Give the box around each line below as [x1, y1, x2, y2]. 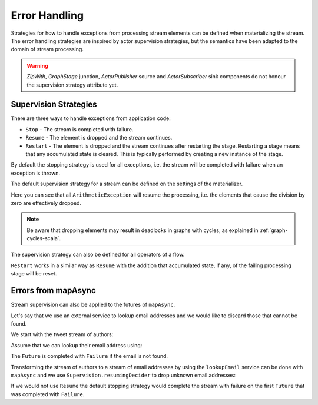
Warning [26, 62, 48, 69]
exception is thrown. [11, 170, 60, 177]
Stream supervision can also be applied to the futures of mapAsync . [11, 301, 175, 308]
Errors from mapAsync [11, 286, 97, 296]
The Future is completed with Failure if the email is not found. [11, 353, 168, 360]
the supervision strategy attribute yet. [26, 81, 118, 88]
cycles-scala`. [26, 235, 61, 242]
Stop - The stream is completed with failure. [25, 125, 134, 132]
